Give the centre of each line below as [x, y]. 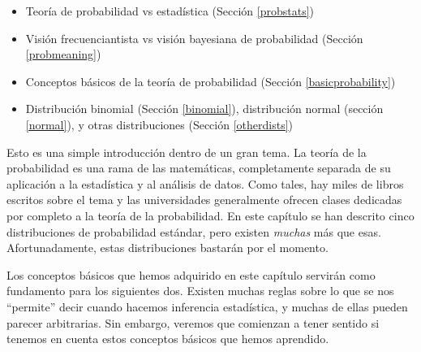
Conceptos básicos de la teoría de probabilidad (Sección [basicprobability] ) [210, 81]
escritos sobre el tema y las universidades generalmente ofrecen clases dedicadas [204, 200]
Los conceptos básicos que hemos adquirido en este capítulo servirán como [191, 274]
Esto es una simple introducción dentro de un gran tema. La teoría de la [187, 152]
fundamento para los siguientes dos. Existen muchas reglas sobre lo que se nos [200, 291]
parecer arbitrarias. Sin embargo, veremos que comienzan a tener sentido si [193, 322]
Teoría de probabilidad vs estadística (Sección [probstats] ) [170, 11]
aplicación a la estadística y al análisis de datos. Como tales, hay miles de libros [205, 183]
